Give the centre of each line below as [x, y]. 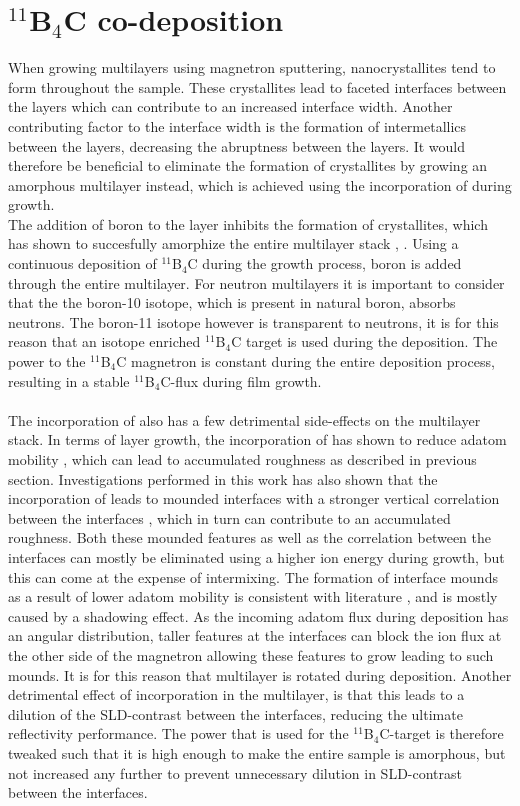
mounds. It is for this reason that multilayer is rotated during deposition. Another [260, 674]
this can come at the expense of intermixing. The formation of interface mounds [253, 576]
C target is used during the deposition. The [364, 341]
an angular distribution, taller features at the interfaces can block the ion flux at [255, 635]
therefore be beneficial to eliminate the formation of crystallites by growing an [248, 165]
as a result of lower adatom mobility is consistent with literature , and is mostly [253, 596]
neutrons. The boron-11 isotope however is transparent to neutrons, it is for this [253, 321]
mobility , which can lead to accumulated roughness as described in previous [242, 459]
